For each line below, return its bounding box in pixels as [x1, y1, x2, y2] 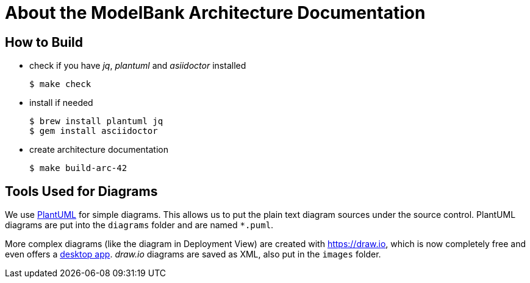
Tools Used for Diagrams [5, 183, 158, 199]
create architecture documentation [29, 144, 168, 155]
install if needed [29, 97, 93, 108]
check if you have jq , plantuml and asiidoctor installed [29, 60, 246, 71]
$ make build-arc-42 [29, 163, 127, 173]
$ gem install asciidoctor [29, 126, 158, 136]
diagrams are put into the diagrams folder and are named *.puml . [5, 220, 274, 231]
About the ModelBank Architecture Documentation [5, 2, 426, 23]
